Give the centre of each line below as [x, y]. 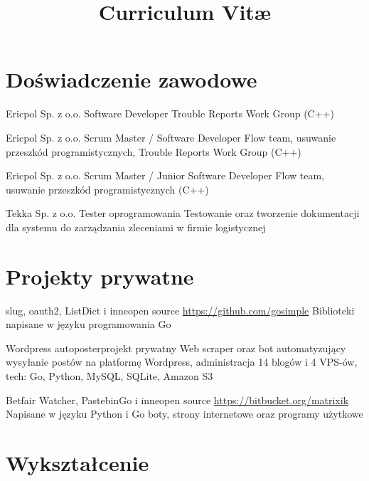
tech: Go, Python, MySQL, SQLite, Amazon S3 [109, 375]
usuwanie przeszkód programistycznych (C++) [107, 189]
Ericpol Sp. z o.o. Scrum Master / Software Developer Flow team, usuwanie [171, 137]
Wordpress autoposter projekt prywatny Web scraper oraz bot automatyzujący [176, 348]
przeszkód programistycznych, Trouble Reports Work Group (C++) [154, 151]
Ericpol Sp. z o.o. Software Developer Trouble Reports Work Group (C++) [170, 113]
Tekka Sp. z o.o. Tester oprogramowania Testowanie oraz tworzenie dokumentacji [183, 213]
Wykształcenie [77, 462]
